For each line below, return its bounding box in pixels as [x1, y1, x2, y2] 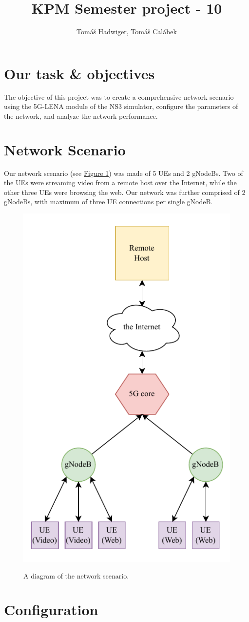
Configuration [4, 599, 98, 619]
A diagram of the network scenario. [23, 570, 129, 580]
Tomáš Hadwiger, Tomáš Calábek [77, 26, 177, 37]
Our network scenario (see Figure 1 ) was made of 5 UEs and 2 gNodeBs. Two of [4, 168, 243, 178]
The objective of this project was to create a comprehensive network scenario [4, 91, 234, 102]
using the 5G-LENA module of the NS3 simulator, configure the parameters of [4, 101, 238, 111]
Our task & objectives [4, 63, 155, 83]
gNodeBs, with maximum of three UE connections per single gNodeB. [4, 196, 213, 207]
